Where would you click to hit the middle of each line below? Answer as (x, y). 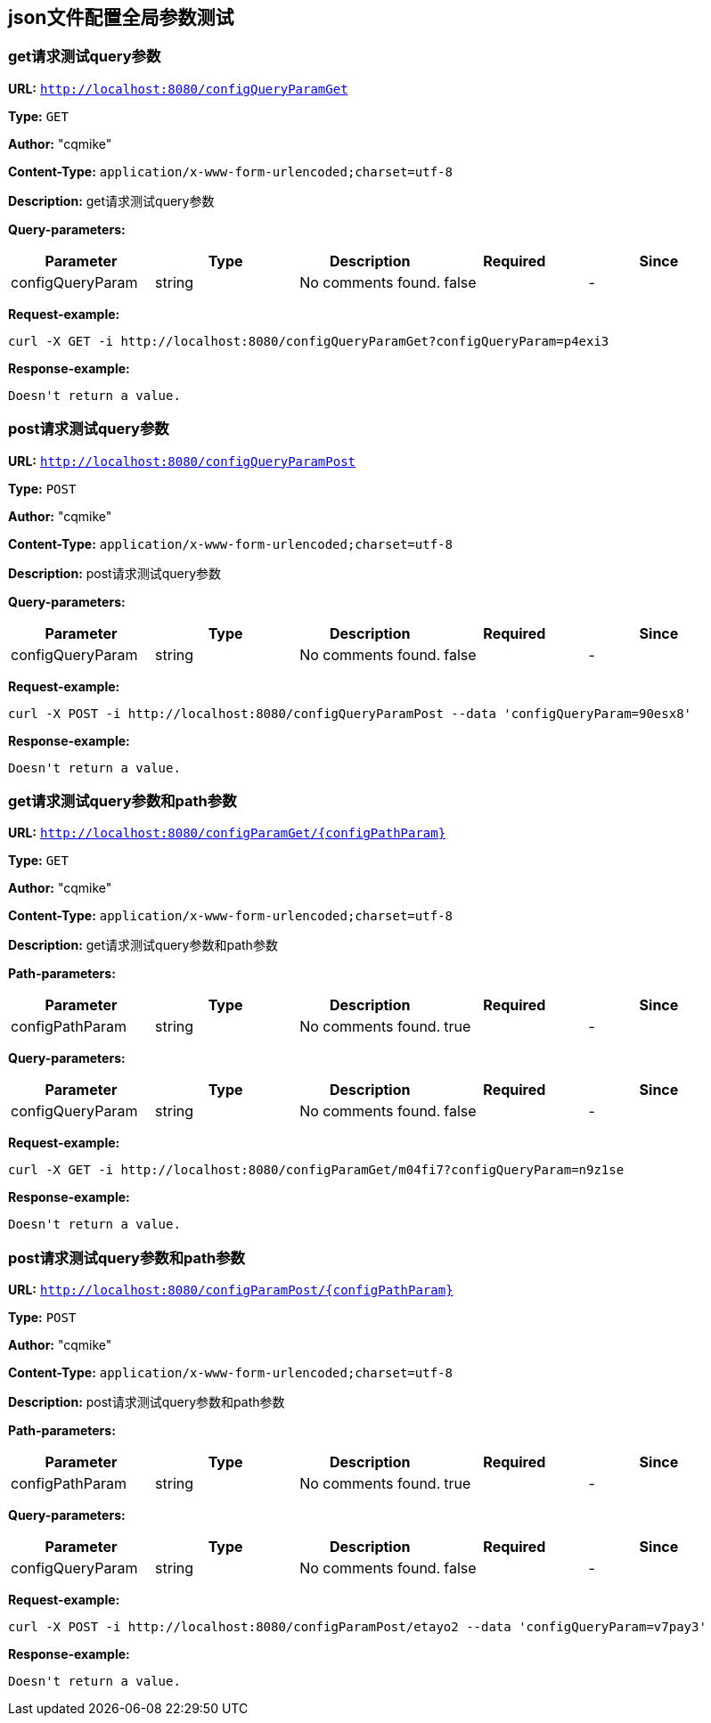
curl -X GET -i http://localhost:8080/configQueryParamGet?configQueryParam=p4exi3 (309, 341)
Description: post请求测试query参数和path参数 (147, 1402)
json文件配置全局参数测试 (121, 17)
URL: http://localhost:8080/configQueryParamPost (182, 461)
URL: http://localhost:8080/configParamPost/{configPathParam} (231, 1290)
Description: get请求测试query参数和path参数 (143, 945)
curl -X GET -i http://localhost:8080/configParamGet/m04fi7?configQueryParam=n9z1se (316, 1170)
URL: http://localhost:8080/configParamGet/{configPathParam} (227, 833)
